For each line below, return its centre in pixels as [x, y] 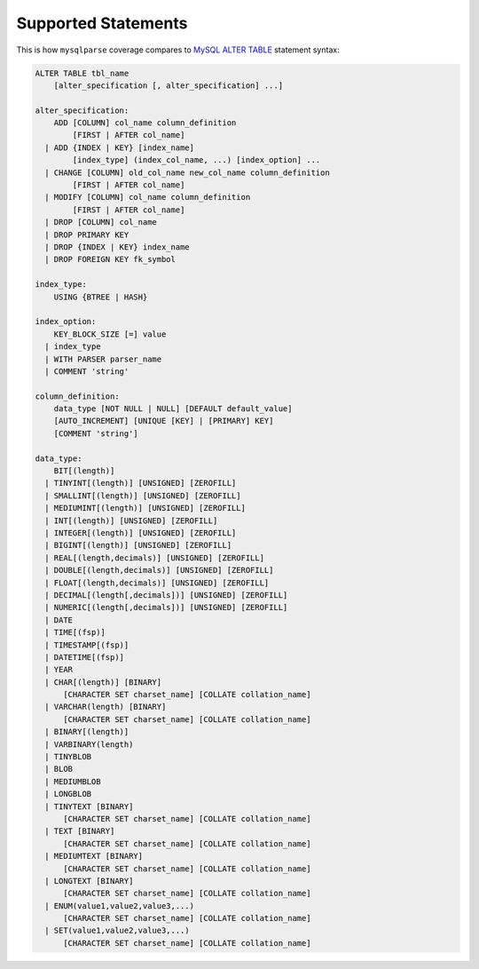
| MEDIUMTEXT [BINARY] [94, 856]
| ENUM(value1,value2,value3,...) [120, 905]
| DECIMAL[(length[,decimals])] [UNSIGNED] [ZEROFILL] [166, 595]
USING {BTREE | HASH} [101, 297]
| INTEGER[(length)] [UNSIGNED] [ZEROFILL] [141, 532]
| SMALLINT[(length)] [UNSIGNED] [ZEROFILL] [143, 496]
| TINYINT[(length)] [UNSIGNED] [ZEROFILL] [141, 483]
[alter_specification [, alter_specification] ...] [169, 85]
